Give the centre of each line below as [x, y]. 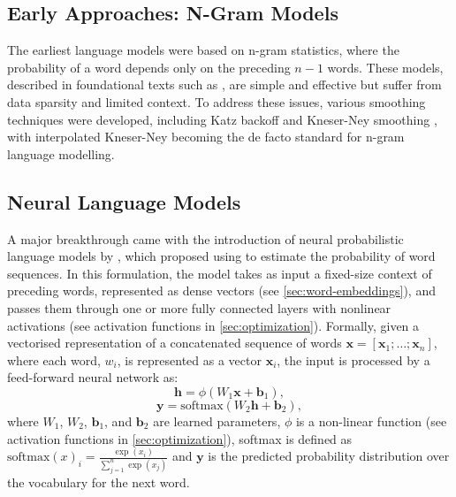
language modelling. [61, 153]
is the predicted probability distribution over [329, 456]
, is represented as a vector [189, 359]
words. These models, [385, 67]
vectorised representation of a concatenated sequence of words [175, 343]
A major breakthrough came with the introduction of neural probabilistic [205, 238]
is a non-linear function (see [371, 421]
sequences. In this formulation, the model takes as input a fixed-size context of [220, 273]
